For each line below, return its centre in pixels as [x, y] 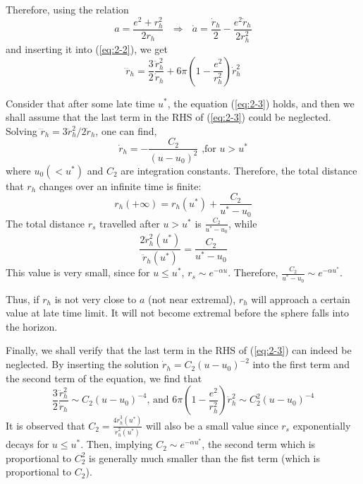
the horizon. [32, 326]
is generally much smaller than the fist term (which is [204, 458]
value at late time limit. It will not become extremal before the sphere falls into [178, 313]
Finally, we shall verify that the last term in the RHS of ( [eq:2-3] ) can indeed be [179, 350]
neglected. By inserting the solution [82, 364]
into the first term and [301, 364]
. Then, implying [117, 444]
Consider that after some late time [80, 103]
